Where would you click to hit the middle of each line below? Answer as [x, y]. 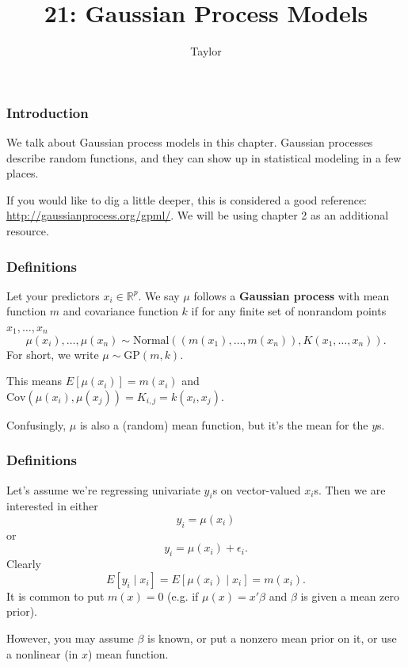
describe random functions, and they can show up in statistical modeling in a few [204, 157]
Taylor [206, 51]
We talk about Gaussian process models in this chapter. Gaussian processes [190, 142]
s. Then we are [350, 489]
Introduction [48, 112]
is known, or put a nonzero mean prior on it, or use [272, 637]
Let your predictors [53, 295]
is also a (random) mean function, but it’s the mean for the [224, 424]
